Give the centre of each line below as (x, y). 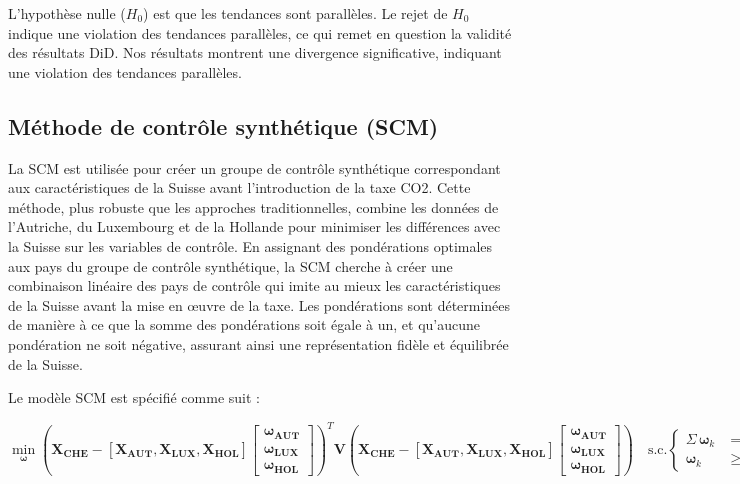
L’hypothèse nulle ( (67, 13)
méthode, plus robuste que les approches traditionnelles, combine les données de (253, 206)
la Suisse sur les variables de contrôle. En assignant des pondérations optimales (250, 245)
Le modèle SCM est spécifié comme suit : (134, 397)
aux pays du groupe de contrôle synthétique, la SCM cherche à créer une (230, 265)
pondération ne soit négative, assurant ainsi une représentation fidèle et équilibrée (258, 343)
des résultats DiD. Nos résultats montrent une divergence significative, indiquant (255, 52)
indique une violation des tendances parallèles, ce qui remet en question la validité (260, 32)
